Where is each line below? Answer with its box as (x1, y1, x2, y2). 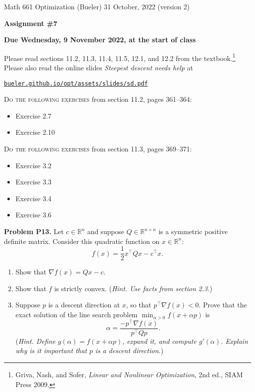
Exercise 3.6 (15, 210, 51, 220)
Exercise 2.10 (15, 127, 55, 137)
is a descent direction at (48, 300, 120, 310)
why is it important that (15, 345, 87, 356)
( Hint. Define (15, 335, 55, 346)
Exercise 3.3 (15, 177, 51, 187)
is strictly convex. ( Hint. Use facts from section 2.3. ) (54, 283, 212, 293)
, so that (126, 300, 152, 310)
